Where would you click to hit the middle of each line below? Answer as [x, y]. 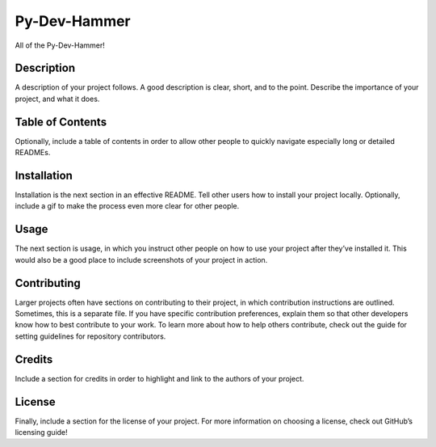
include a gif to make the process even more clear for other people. [127, 206]
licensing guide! [41, 432]
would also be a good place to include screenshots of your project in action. [141, 259]
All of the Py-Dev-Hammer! [60, 45]
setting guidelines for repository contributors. [90, 336]
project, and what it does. [57, 99]
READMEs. [33, 153]
